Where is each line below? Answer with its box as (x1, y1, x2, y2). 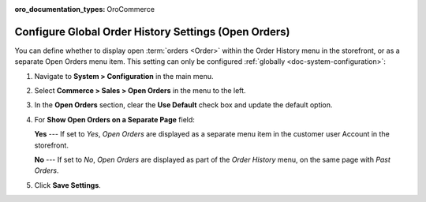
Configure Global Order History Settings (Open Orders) (14, 24, 290, 39)
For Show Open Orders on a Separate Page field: (34, 114, 195, 124)
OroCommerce (106, 5, 155, 13)
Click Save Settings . (34, 180, 102, 189)
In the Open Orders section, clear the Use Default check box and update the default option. (34, 100, 333, 110)
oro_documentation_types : (14, 5, 106, 13)
